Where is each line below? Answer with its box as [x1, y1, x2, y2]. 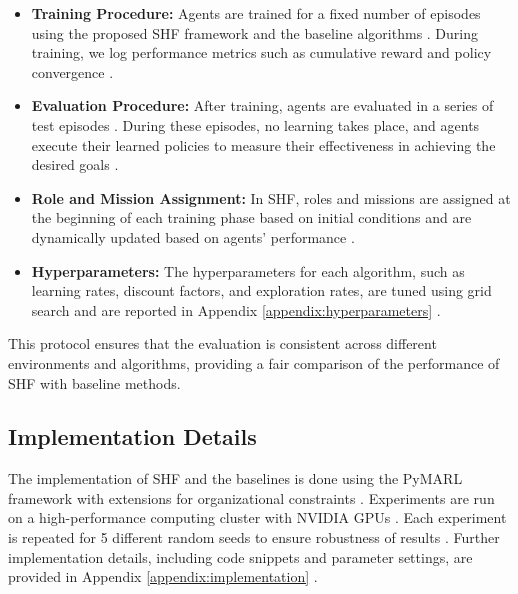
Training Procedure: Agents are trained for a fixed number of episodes [31, 3, 481, 23]
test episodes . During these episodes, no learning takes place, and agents [31, 114, 480, 135]
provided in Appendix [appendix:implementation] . [8, 566, 318, 587]
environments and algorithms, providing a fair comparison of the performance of [8, 352, 500, 373]
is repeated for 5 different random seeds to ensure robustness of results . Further [8, 527, 500, 548]
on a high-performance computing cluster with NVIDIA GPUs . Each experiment [8, 507, 507, 528]
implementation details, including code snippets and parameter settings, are [8, 546, 473, 567]
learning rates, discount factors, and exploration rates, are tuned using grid [31, 280, 492, 301]
